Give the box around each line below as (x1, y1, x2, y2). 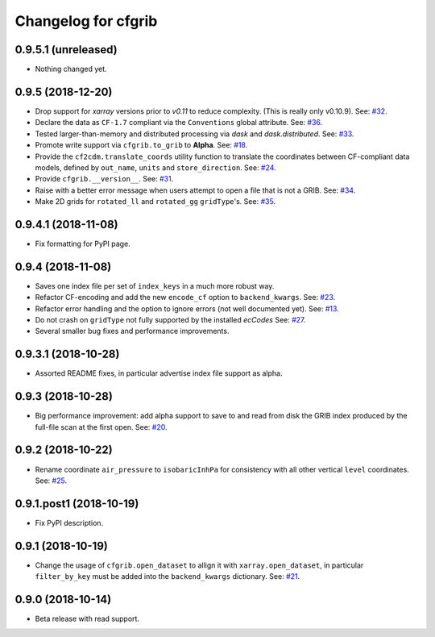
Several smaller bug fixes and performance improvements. (35, 327, 230, 336)
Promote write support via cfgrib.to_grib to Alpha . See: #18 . (35, 140, 248, 150)
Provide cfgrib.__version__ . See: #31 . (35, 174, 174, 184)
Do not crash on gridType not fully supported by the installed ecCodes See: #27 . (35, 315, 306, 325)
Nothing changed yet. (35, 65, 108, 74)
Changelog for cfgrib (14, 12, 158, 30)
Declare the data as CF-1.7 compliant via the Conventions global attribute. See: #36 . (35, 118, 323, 127)
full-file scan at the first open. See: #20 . (35, 422, 168, 431)
